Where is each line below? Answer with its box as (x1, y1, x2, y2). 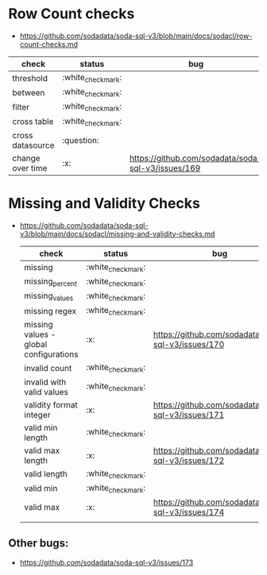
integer (23, 409, 51, 420)
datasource (12, 140, 55, 151)
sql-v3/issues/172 (153, 454, 225, 465)
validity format (23, 399, 78, 410)
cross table (12, 116, 54, 127)
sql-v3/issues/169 (130, 162, 201, 173)
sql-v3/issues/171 (153, 409, 225, 420)
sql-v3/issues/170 (153, 339, 225, 350)
